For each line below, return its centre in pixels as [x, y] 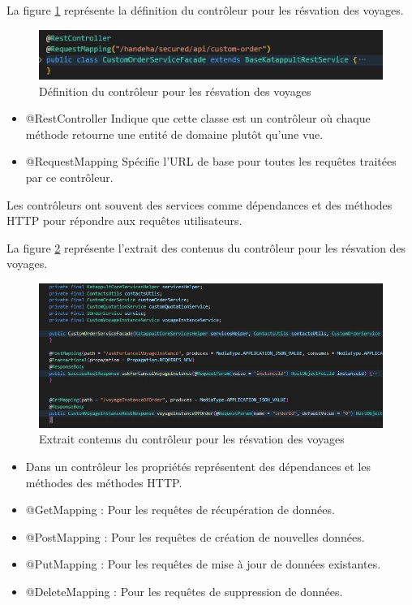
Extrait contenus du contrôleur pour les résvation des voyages [192, 439]
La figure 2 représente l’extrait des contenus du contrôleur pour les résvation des [206, 247]
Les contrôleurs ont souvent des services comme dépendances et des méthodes [200, 204]
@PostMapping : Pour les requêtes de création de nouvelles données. [195, 536]
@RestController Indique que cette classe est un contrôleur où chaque [198, 118]
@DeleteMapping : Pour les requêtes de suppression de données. [184, 591]
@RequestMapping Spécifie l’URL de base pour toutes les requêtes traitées [211, 161]
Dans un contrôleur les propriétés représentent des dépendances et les [198, 466]
